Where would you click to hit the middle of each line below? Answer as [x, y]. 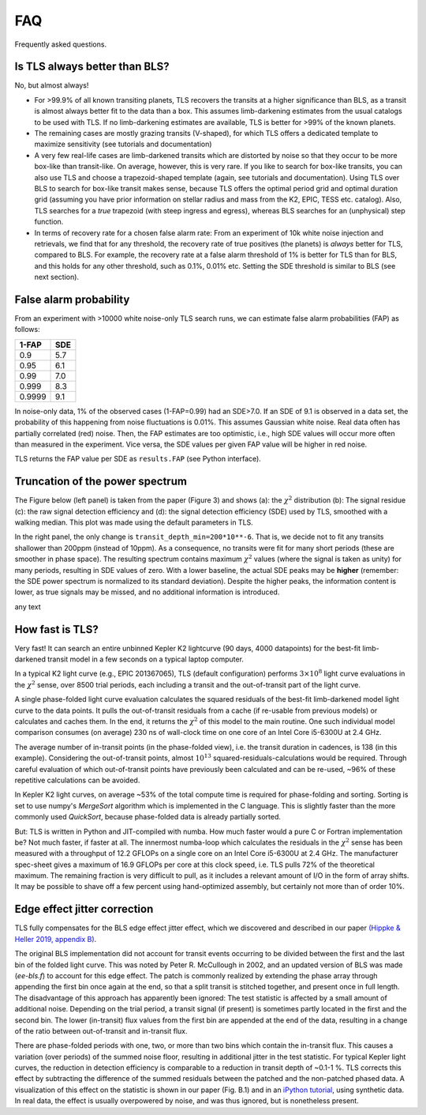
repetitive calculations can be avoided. [77, 780]
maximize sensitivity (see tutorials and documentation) [123, 144]
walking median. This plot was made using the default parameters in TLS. [134, 522]
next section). [56, 277]
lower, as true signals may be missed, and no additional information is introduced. [147, 592]
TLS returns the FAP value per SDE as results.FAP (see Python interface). [138, 459]
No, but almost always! [52, 85]
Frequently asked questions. [60, 44]
